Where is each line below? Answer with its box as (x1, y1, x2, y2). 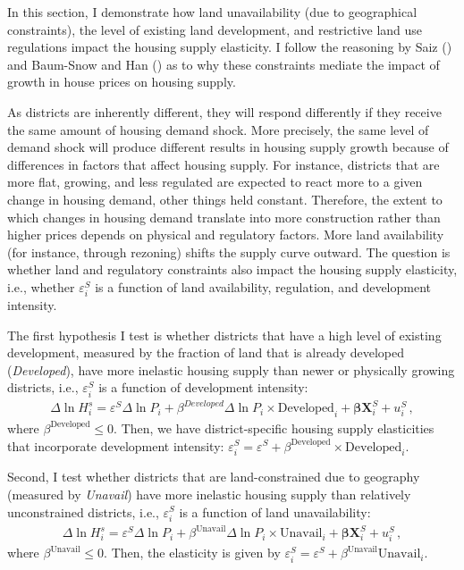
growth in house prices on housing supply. (7, 72, 236, 91)
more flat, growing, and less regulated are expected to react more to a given (7, 172, 423, 191)
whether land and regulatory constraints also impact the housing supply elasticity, (7, 260, 458, 279)
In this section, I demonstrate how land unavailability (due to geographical (7, 3, 418, 21)
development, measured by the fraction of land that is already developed (7, 343, 405, 362)
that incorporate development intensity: (7, 436, 224, 455)
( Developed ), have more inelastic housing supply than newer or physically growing (7, 360, 455, 379)
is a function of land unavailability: (179, 502, 371, 521)
